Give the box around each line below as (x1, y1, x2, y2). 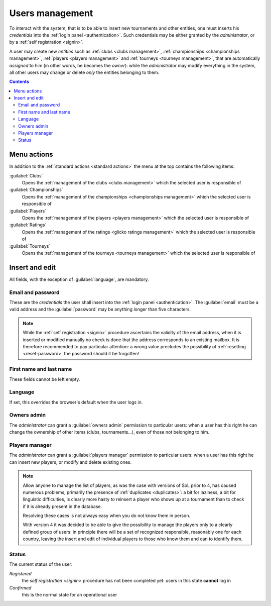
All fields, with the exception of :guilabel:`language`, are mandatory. (9, 276, 149, 282)
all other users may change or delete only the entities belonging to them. (9, 69, 160, 75)
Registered (9, 570, 32, 576)
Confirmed (9, 584, 32, 590)
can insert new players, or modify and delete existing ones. (9, 459, 131, 465)
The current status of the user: (9, 561, 73, 567)
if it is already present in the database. (23, 503, 102, 510)
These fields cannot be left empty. (9, 376, 80, 382)
